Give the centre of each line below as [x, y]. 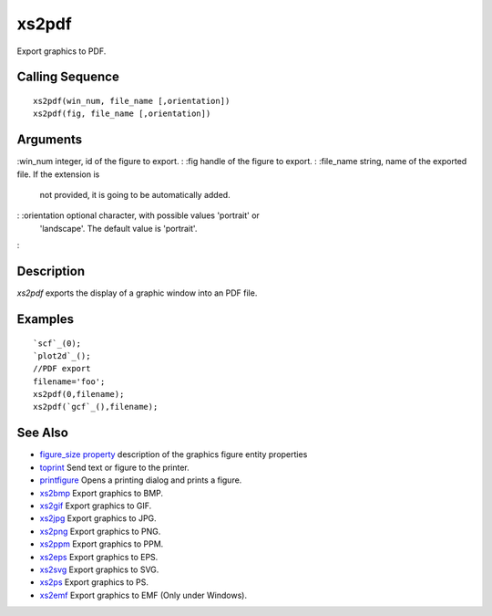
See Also [42, 433]
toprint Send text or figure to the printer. [115, 467]
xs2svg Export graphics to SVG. [99, 569]
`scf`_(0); [57, 343]
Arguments [50, 140]
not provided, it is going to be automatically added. [135, 195]
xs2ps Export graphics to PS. [94, 582]
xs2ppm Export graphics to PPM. [102, 544]
